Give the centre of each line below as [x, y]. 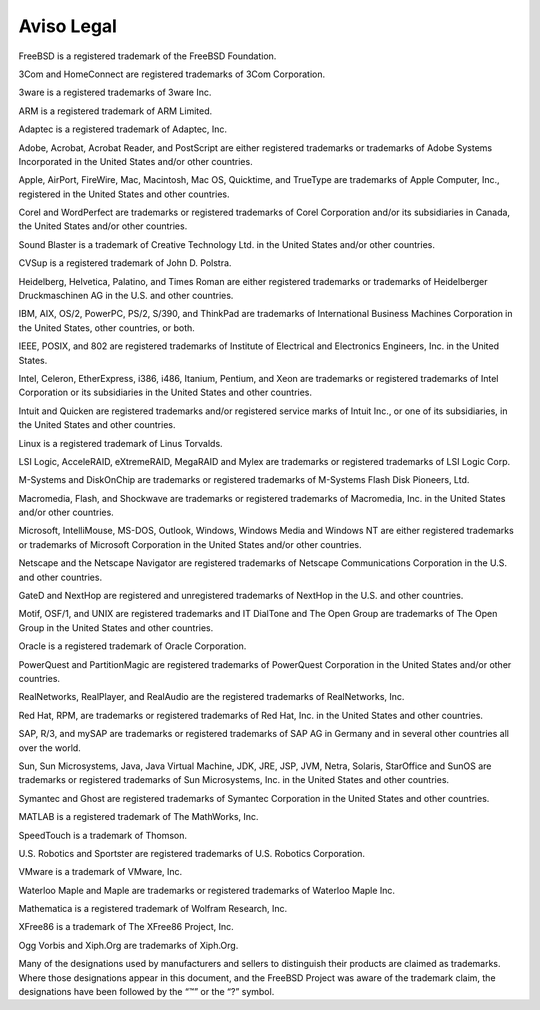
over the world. [50, 747]
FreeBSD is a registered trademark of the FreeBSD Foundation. [147, 56]
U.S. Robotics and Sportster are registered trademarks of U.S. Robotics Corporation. [191, 853]
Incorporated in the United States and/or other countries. [136, 161]
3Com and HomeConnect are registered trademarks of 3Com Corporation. [171, 74]
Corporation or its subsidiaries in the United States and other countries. [165, 392]
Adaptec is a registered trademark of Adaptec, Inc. [123, 129]
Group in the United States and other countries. [116, 627]
